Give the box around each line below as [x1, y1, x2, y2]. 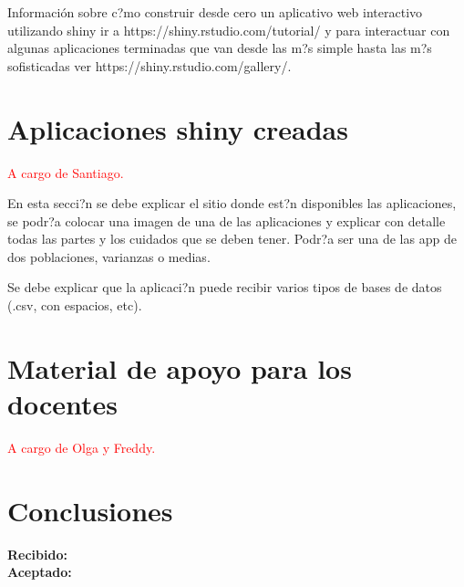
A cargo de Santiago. [7, 162, 124, 182]
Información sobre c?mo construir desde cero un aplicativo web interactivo [7, 3, 423, 21]
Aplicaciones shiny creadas [7, 110, 348, 147]
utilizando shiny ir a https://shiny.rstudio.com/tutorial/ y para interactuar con [7, 20, 450, 39]
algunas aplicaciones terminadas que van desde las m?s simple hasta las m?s [7, 38, 432, 58]
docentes [7, 385, 118, 423]
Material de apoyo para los [7, 349, 352, 386]
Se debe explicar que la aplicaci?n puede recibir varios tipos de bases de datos [7, 278, 442, 297]
